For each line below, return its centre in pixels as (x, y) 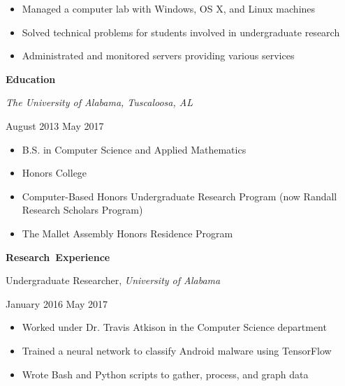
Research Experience (58, 257)
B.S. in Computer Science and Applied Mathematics (134, 149)
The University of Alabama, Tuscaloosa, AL (99, 102)
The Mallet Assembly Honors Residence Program (127, 233)
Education (31, 79)
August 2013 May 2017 (55, 125)
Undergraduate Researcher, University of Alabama (113, 280)
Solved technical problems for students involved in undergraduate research (181, 32)
